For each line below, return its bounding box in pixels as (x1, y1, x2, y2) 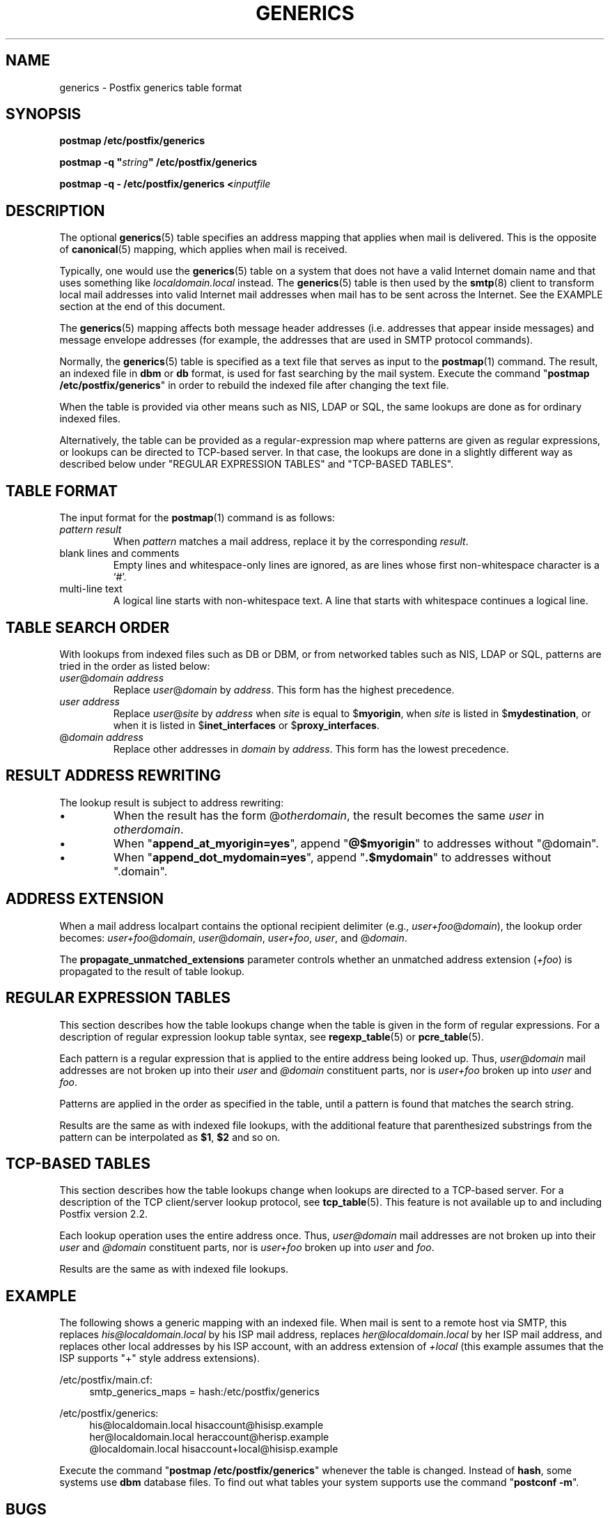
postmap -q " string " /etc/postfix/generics (59, 156, 258, 169)
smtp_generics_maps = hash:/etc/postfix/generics (89, 1386, 320, 1398)
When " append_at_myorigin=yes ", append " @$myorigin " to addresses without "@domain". (114, 836, 599, 850)
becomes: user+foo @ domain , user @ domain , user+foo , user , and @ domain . (59, 931, 407, 944)
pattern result (59, 523, 122, 536)
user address (59, 695, 120, 707)
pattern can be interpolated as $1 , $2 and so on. (59, 1130, 281, 1143)
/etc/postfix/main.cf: (59, 1374, 152, 1386)
